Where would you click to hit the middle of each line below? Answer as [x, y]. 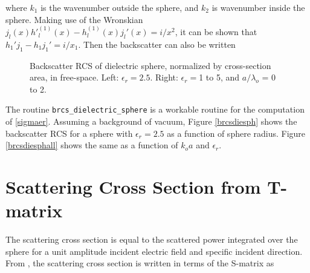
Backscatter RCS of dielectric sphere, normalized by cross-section [150, 65]
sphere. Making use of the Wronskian [74, 19]
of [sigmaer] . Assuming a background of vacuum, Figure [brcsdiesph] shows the [151, 121]
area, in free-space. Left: [74, 77]
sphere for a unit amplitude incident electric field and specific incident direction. [154, 251]
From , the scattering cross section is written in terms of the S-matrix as [140, 263]
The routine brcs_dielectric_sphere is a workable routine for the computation [155, 109]
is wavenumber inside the [258, 7]
